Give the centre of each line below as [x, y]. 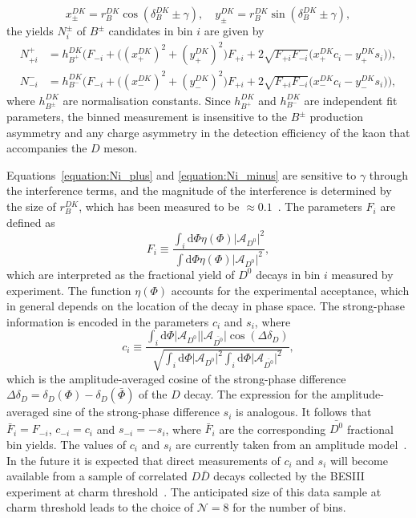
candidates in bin [151, 30]
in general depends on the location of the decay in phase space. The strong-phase [206, 306]
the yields [30, 30]
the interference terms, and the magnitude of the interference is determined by [199, 190]
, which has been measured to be [159, 206]
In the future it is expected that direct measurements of [143, 460]
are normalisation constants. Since [147, 100]
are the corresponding [273, 429]
